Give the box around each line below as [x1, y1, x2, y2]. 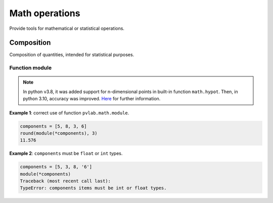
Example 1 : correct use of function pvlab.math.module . [9, 109, 129, 116]
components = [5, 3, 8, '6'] [20, 164, 93, 170]
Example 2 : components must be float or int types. [9, 150, 123, 156]
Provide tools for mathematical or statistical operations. [9, 25, 125, 31]
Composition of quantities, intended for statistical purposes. [9, 52, 134, 58]
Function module [9, 64, 52, 71]
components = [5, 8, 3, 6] [20, 123, 87, 129]
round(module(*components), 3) [20, 130, 98, 136]
